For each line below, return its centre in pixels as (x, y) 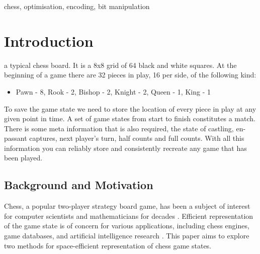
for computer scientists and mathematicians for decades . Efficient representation (129, 216)
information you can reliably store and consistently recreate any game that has (125, 148)
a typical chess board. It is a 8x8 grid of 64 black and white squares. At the (120, 65)
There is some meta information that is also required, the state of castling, (119, 128)
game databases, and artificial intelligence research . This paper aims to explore (127, 236)
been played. (23, 158)
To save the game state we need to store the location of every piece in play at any (130, 108)
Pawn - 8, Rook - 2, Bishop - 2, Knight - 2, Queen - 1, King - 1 (113, 91)
